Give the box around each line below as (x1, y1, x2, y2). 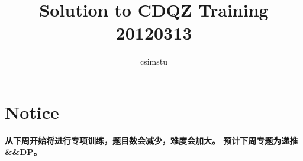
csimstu (140, 55, 168, 67)
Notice (5, 99, 59, 124)
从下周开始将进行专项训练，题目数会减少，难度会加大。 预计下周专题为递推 (5, 134, 298, 146)
